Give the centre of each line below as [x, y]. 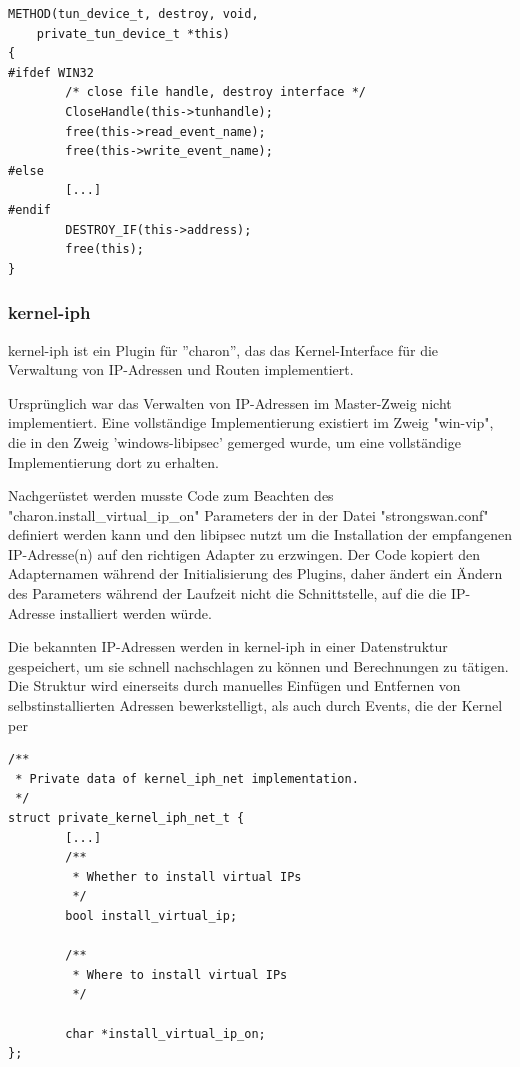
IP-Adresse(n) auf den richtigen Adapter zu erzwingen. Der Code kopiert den [244, 553]
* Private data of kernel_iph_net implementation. [187, 778]
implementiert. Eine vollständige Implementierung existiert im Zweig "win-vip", [251, 422]
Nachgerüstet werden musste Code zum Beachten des [171, 495]
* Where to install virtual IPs [180, 974]
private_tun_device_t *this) [133, 33]
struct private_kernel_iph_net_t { [126, 818]
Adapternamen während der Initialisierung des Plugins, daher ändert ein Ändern [255, 573]
